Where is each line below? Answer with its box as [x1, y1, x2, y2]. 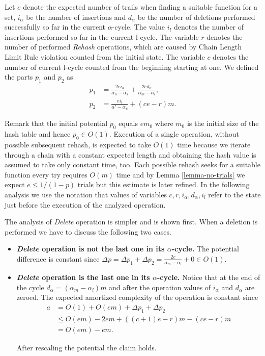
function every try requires [5, 169, 87, 180]
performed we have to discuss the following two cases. [5, 226, 171, 237]
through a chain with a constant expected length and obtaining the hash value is [5, 149, 256, 160]
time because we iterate [177, 139, 251, 149]
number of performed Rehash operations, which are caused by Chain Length [5, 41, 242, 52]
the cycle [16, 282, 44, 292]
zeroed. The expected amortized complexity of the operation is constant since [16, 292, 258, 302]
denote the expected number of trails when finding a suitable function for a [23, 2, 258, 12]
